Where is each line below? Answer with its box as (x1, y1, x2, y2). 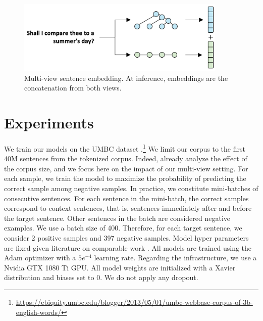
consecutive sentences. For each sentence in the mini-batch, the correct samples (4, 193, 249, 203)
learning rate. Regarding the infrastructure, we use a (94, 252, 257, 263)
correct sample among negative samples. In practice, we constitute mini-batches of (4, 182, 258, 193)
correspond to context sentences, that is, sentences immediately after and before (4, 203, 252, 213)
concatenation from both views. (24, 82, 122, 93)
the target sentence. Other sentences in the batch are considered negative (4, 212, 231, 223)
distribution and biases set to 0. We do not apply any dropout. (4, 272, 198, 283)
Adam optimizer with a (4, 252, 76, 263)
